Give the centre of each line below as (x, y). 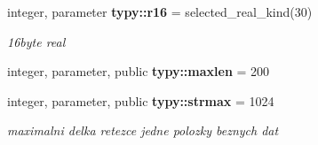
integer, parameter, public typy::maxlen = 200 (139, 71)
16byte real (36, 41)
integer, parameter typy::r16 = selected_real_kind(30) (160, 11)
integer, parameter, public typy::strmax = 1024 (141, 100)
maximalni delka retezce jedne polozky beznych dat (143, 130)
